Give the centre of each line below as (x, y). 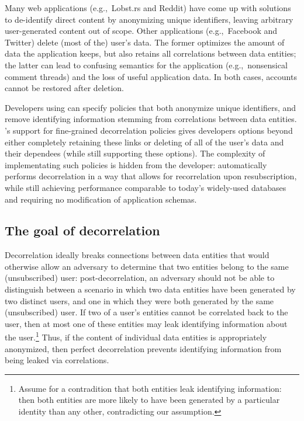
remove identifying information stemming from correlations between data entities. (151, 119)
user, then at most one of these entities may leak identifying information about (146, 323)
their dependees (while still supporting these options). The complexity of (135, 153)
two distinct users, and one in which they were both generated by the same (139, 300)
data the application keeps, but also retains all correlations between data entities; (151, 53)
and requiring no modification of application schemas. (101, 199)
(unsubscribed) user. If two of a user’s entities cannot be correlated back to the (146, 312)
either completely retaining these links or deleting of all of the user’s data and (144, 142)
